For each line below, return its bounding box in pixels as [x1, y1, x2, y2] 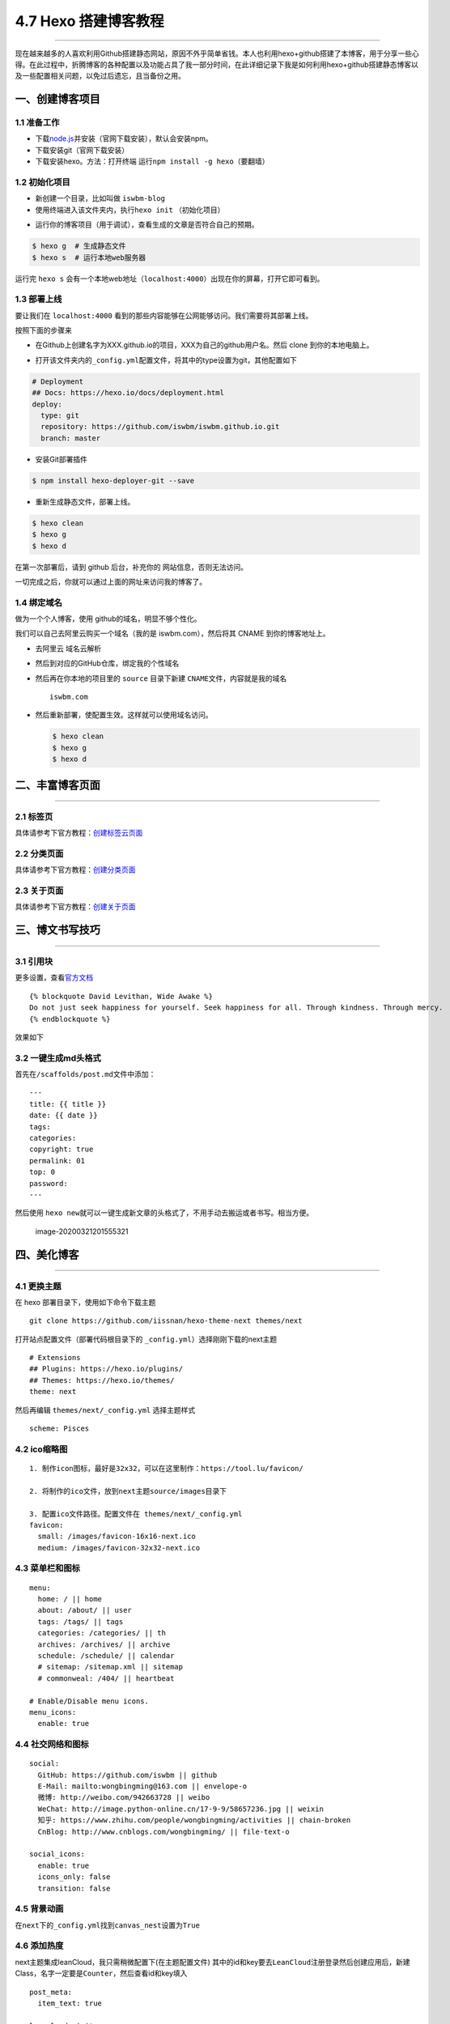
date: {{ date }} [29, 1111, 98, 1120]
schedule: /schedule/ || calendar [37, 1651, 175, 1660]
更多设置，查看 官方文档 [15, 972, 93, 983]
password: [29, 1179, 68, 1188]
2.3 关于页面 [15, 885, 64, 896]
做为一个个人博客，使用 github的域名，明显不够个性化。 [15, 614, 202, 623]
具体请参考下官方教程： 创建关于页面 [15, 902, 136, 912]
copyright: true [29, 1145, 94, 1154]
